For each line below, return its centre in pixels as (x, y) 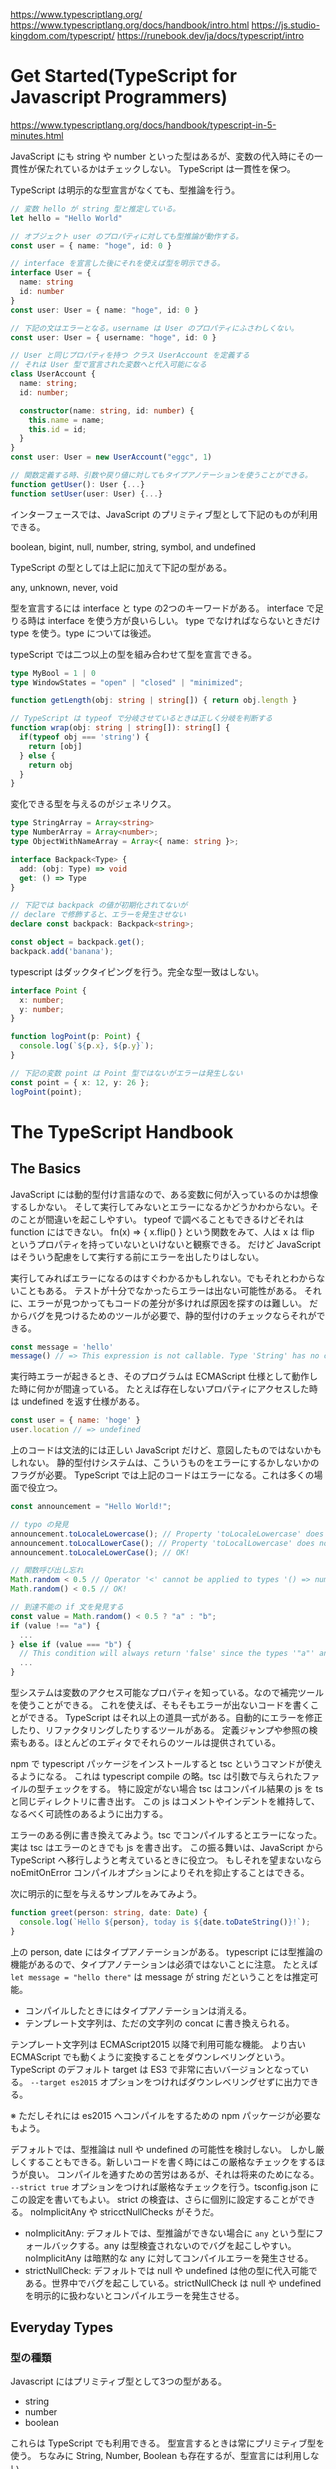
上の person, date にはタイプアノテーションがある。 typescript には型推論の (167, 1951)
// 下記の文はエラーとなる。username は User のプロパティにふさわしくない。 (154, 328)
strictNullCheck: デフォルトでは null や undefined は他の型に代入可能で (171, 2270)
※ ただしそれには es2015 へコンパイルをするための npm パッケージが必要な (166, 2115)
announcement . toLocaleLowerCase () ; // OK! (100, 1552)
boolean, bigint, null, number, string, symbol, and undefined (133, 546)
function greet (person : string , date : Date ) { (109, 1913)
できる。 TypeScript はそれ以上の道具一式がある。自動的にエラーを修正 (175, 1718)
